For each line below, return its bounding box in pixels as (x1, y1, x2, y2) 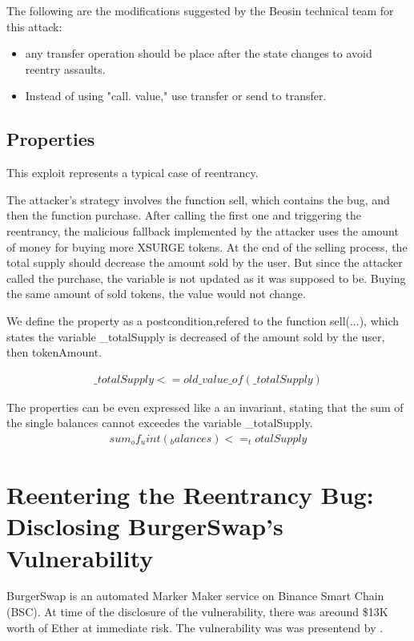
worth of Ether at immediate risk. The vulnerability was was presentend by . (6, 619, 384, 635)
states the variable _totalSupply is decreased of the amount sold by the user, (6, 328, 385, 345)
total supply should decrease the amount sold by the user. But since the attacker (6, 254, 403, 271)
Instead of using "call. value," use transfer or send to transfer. (25, 87, 327, 104)
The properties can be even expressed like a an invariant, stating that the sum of (6, 398, 404, 415)
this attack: (6, 18, 62, 34)
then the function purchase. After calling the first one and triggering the (6, 207, 361, 224)
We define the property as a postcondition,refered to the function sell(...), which (6, 312, 400, 329)
